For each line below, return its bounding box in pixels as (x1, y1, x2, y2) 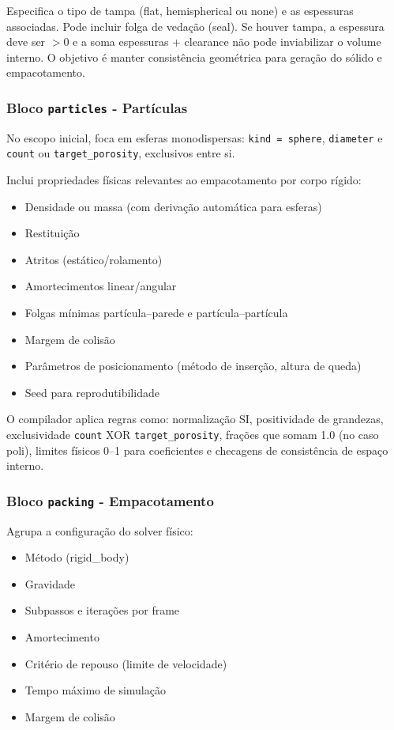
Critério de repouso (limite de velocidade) (24, 655, 227, 671)
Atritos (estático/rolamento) (24, 251, 163, 267)
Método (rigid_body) (24, 549, 129, 565)
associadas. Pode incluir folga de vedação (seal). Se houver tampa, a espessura (6, 17, 385, 34)
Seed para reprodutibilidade (24, 384, 159, 400)
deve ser (6, 33, 46, 50)
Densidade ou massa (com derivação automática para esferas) (24, 198, 322, 214)
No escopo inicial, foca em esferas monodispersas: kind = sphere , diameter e (6, 129, 383, 146)
